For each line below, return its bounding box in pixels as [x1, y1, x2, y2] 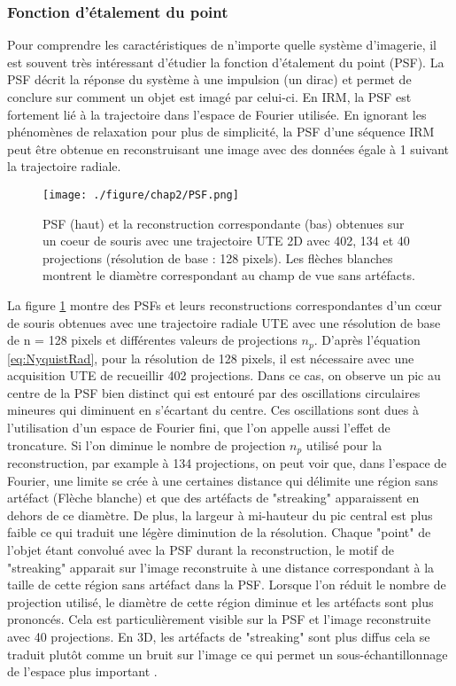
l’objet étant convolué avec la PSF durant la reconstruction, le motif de [7, 541, 394, 559]
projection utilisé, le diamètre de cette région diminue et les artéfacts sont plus [7, 592, 434, 611]
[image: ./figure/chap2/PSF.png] [43, 188, 239, 201]
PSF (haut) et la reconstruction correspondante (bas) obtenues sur [43, 214, 405, 232]
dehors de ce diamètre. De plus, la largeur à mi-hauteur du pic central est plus [7, 505, 433, 524]
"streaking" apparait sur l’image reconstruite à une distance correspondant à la [7, 557, 435, 576]
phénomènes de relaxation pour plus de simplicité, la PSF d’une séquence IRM [7, 122, 435, 141]
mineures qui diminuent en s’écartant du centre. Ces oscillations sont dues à [7, 401, 419, 419]
